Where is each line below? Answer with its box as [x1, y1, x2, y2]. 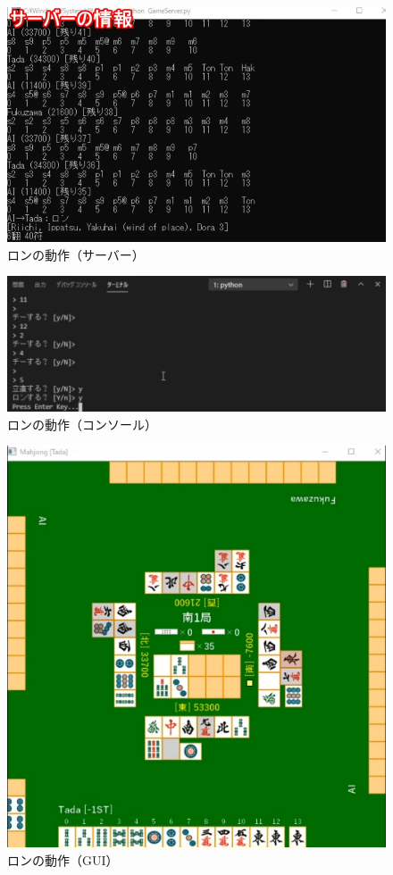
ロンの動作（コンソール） [7, 414, 157, 433]
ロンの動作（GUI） [7, 851, 119, 870]
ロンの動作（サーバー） [7, 245, 145, 263]
